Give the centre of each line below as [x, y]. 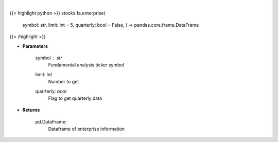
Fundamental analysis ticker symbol [86, 65]
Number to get [64, 82]
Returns [31, 110]
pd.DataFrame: [51, 121]
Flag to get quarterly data [75, 98]
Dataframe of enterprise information [86, 129]
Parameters [35, 46]
